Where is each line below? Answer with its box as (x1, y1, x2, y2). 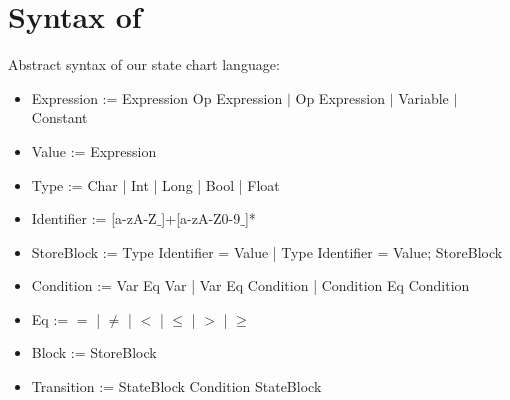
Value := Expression (31, 140, 157, 161)
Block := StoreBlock (31, 342, 157, 363)
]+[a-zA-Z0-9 (161, 208, 241, 229)
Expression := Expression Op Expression (31, 87, 283, 108)
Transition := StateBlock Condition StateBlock (31, 376, 322, 397)
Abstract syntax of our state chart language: (8, 54, 280, 75)
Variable (398, 87, 449, 108)
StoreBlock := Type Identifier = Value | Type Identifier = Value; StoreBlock (31, 241, 503, 262)
